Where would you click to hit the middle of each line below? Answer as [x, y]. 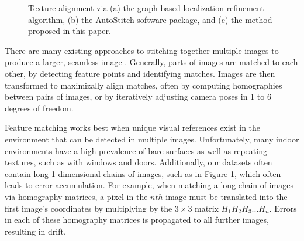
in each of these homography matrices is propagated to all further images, [137, 220]
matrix [207, 208]
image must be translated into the [227, 196]
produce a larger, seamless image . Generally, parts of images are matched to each [151, 62]
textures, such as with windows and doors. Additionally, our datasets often [139, 162]
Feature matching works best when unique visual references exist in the [133, 128]
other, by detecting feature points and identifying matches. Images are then [140, 73]
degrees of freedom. [39, 108]
